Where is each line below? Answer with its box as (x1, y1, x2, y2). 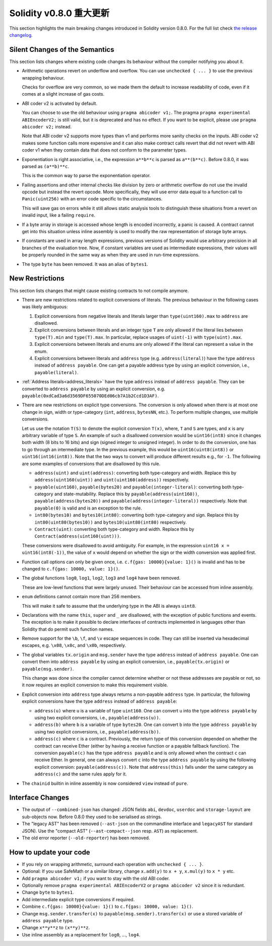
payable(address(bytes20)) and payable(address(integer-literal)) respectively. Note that (34, 498, 247, 504)
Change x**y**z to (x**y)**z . (22, 924, 90, 931)
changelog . (9, 32, 33, 38)
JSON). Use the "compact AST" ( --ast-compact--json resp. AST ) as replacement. (22, 828, 198, 834)
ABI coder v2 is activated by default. (22, 100, 98, 106)
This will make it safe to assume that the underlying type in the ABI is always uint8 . (22, 603, 196, 609)
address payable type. (22, 918, 74, 924)
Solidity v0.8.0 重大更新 (9, 8, 110, 19)
